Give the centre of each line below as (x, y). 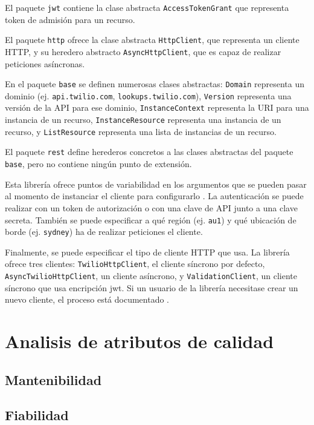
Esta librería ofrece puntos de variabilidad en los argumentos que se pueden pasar (156, 184)
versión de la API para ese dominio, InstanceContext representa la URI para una (157, 107)
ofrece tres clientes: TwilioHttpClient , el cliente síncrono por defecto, (135, 264)
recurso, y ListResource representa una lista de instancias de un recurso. (141, 131)
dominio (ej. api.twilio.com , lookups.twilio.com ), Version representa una (148, 95)
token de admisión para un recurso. (70, 19)
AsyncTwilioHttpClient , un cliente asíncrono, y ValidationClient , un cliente (151, 276)
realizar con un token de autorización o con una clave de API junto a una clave (151, 207)
